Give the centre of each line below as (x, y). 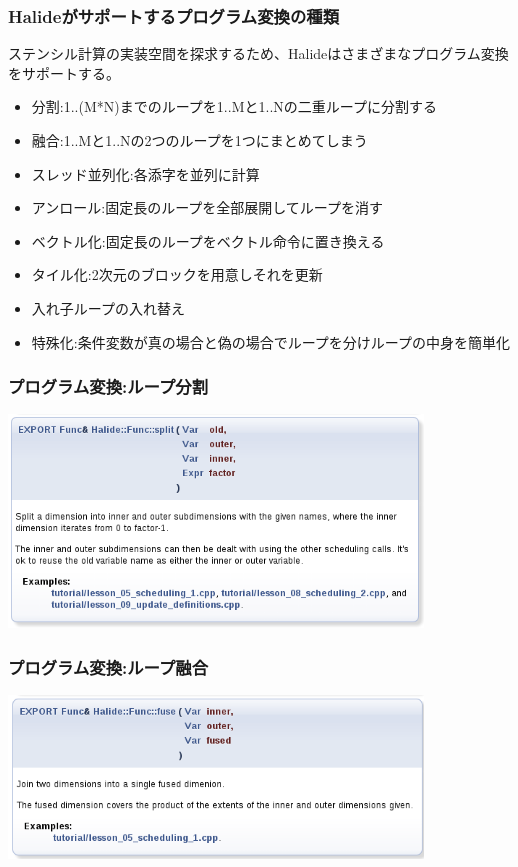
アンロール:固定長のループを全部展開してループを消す (207, 207)
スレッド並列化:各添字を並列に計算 (145, 173)
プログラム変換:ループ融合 (108, 666)
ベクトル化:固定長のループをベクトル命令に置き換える (208, 240)
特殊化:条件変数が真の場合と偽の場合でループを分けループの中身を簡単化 (271, 341)
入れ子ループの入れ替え (108, 307)
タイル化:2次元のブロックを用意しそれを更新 (177, 274)
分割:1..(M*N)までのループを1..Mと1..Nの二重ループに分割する (234, 106)
